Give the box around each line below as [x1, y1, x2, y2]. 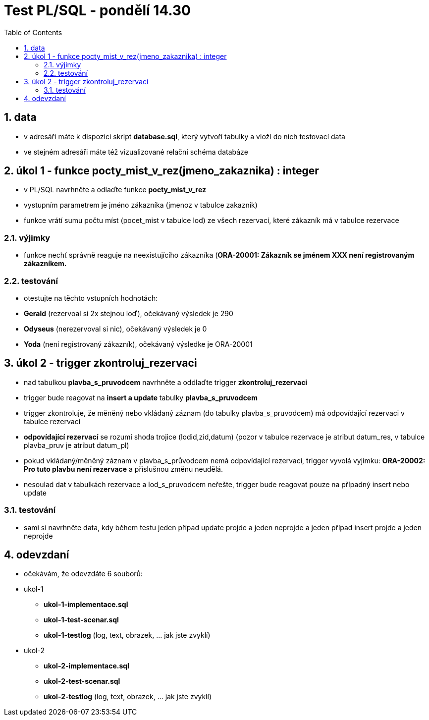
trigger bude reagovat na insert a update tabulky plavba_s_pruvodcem [24, 393, 258, 402]
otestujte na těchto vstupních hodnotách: [24, 293, 158, 302]
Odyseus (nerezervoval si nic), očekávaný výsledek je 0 [24, 324, 207, 333]
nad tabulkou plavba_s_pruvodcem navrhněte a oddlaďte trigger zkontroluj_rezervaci [24, 378, 308, 387]
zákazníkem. [24, 259, 67, 268]
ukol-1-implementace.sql [44, 600, 128, 609]
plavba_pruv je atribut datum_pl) [24, 441, 129, 449]
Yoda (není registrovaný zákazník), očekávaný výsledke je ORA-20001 [24, 339, 253, 348]
